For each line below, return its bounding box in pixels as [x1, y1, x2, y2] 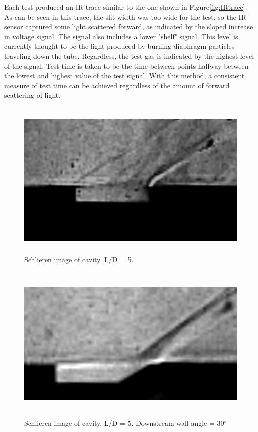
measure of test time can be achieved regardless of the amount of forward [4, 80, 230, 90]
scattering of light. [4, 90, 61, 100]
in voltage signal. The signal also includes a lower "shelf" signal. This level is [4, 31, 238, 41]
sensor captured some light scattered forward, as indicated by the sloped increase [4, 21, 253, 32]
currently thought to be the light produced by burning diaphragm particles [4, 41, 235, 51]
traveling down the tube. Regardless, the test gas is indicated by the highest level [4, 50, 254, 61]
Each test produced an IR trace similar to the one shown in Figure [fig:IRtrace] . [4, 2, 247, 12]
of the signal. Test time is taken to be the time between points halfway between [4, 60, 249, 71]
